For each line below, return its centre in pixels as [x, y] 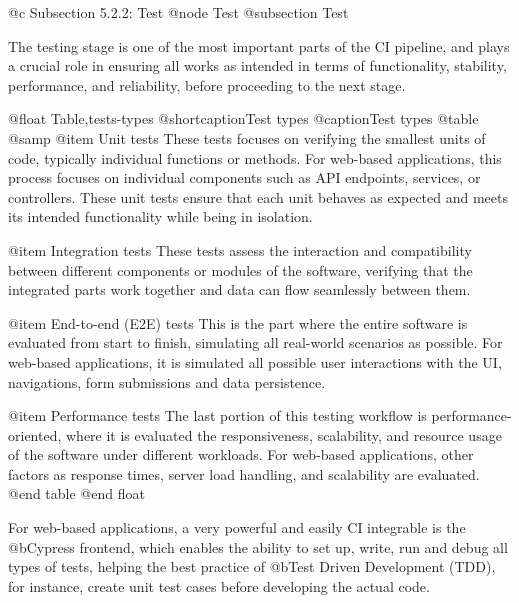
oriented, [35, 434]
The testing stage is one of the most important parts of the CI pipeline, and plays [259, 45]
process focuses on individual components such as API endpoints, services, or [244, 177]
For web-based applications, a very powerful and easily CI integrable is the [237, 527]
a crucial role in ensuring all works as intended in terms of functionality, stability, [257, 65]
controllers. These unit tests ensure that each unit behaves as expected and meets [258, 196]
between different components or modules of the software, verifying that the [240, 269]
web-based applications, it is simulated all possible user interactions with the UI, [255, 361]
